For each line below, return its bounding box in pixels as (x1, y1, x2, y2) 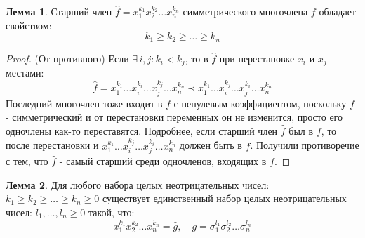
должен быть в (179, 138, 242, 152)
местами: (6, 65, 44, 80)
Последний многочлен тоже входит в (6, 95, 163, 110)
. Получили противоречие (250, 138, 359, 152)
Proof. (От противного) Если (6, 51, 129, 65)
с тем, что (6, 154, 48, 168)
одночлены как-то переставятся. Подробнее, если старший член (6, 123, 278, 138)
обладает (319, 4, 357, 18)
